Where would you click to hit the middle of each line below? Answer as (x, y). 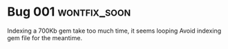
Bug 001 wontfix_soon (69, 12)
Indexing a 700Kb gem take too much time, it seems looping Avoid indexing (114, 31)
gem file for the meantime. (45, 37)
